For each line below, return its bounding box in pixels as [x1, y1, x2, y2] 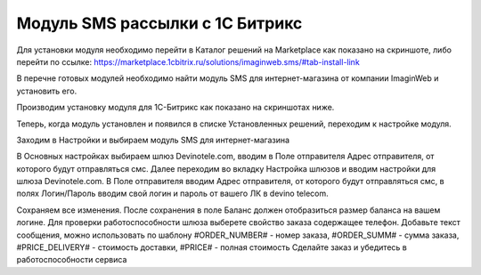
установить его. [16, 85, 77, 96]
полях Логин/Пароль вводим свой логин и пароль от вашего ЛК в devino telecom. [16, 188, 329, 199]
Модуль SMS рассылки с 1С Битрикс [16, 13, 303, 33]
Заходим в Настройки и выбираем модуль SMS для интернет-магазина [16, 134, 289, 145]
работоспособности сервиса [16, 255, 127, 265]
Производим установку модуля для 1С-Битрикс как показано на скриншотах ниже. [16, 102, 335, 113]
